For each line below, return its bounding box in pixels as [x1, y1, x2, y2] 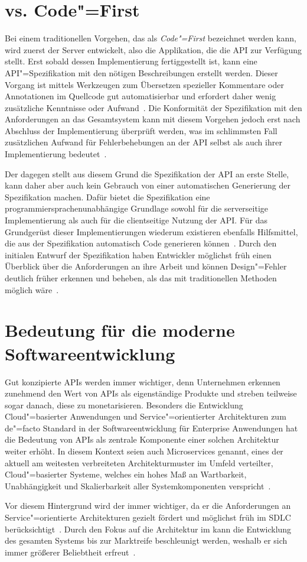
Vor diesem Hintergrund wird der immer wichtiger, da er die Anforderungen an [5, 499, 291, 512]
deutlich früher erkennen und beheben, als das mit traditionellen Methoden [5, 272, 277, 284]
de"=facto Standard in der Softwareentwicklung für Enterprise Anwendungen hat [5, 421, 298, 434]
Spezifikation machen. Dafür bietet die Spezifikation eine [5, 190, 210, 203]
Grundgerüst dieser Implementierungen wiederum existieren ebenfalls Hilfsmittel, [5, 225, 298, 238]
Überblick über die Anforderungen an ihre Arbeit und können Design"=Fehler [5, 260, 287, 272]
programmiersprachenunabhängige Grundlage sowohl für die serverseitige [5, 202, 269, 215]
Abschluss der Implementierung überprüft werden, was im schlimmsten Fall [5, 124, 277, 137]
